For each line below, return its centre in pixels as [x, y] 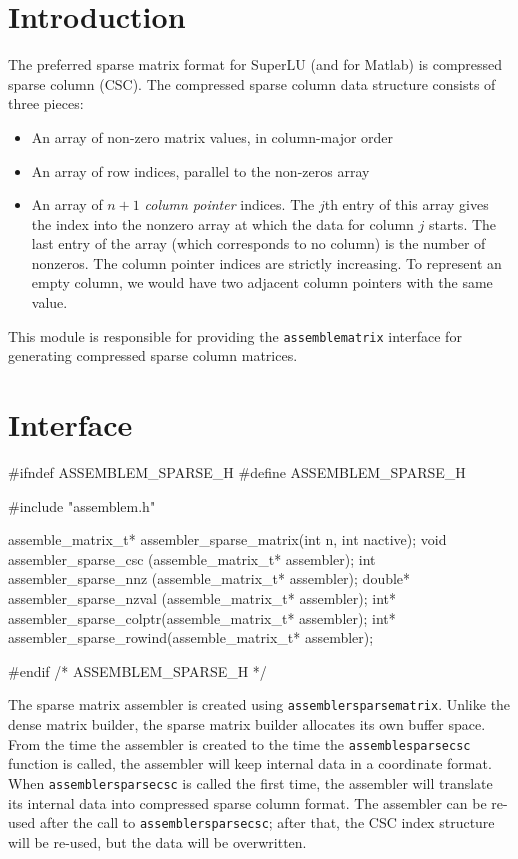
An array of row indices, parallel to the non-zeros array [200, 170]
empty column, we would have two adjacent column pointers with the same [262, 282]
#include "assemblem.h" [82, 505]
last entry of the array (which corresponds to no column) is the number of [258, 243]
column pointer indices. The [229, 204]
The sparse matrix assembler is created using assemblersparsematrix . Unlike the [259, 704]
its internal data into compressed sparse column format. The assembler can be [247, 802]
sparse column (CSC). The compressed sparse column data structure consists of [252, 83]
